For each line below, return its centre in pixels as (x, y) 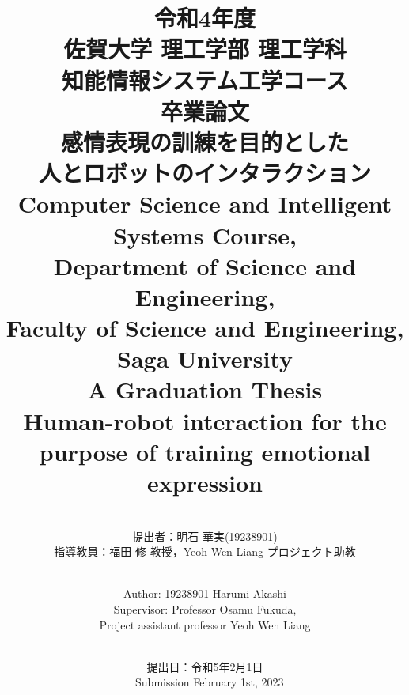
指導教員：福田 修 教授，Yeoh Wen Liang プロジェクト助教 (205, 551)
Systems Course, (205, 234)
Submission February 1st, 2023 (210, 682)
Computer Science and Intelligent (205, 204)
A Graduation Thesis (205, 389)
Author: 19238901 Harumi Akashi (205, 593)
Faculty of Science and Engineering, (205, 328)
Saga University (204, 359)
